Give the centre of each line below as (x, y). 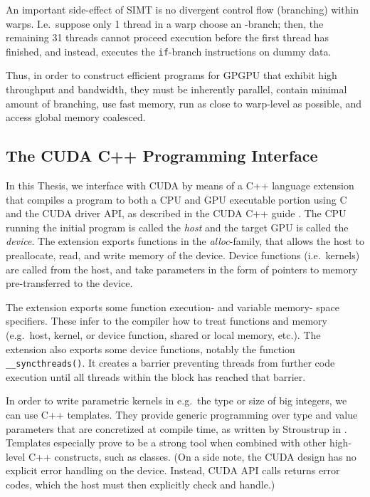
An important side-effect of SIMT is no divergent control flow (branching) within (183, 9)
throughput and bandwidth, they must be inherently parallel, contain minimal (176, 89)
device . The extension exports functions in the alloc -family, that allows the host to (185, 241)
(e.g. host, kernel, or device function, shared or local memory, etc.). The (163, 334)
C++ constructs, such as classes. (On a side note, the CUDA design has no (192, 456)
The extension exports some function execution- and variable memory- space (173, 307)
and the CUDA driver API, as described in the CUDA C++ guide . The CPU (176, 213)
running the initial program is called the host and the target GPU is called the (177, 227)
